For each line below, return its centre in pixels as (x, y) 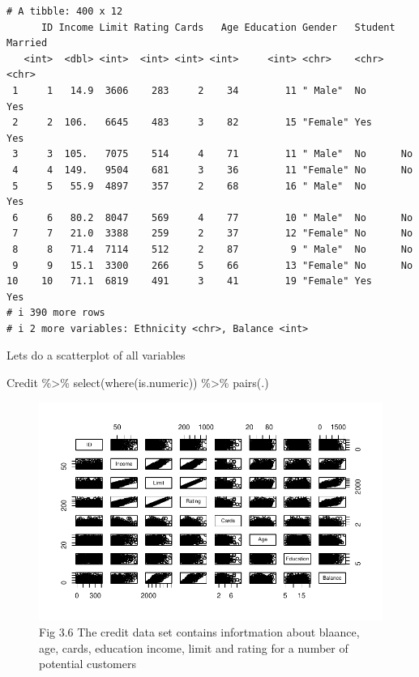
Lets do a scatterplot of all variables (96, 355)
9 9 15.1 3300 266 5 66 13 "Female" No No (213, 265)
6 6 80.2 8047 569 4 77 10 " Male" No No (213, 217)
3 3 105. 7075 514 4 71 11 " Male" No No (213, 154)
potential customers (88, 664)
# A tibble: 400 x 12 (65, 11)
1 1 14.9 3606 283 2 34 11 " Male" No (189, 90)
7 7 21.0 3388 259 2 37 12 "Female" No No (213, 234)
